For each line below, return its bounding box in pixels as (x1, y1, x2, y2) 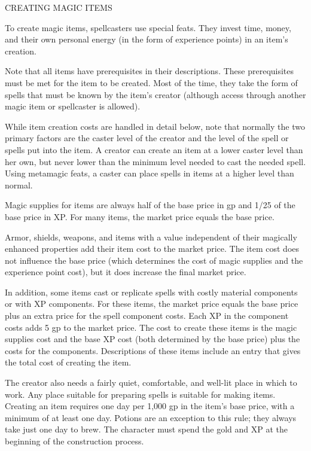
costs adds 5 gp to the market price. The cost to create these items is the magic (5, 321, 297, 333)
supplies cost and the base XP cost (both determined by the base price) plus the (5, 333, 300, 345)
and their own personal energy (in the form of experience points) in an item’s (5, 33, 288, 45)
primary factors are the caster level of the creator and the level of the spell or (5, 132, 289, 144)
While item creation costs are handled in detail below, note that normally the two (5, 120, 305, 132)
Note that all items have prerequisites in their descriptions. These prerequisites (5, 65, 294, 77)
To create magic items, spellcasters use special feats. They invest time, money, (5, 21, 291, 33)
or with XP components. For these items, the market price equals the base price (5, 297, 298, 310)
